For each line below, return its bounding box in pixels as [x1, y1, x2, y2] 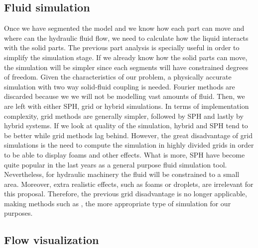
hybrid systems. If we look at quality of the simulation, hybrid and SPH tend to [4, 120, 248, 131]
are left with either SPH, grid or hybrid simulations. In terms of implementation [4, 100, 249, 111]
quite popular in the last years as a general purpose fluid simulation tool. [4, 159, 227, 169]
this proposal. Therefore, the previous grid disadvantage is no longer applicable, [4, 188, 247, 199]
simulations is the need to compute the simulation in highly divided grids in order [4, 140, 254, 150]
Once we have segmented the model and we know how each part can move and [4, 23, 245, 33]
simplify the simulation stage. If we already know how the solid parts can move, [4, 52, 248, 62]
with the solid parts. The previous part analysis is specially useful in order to [4, 42, 240, 53]
